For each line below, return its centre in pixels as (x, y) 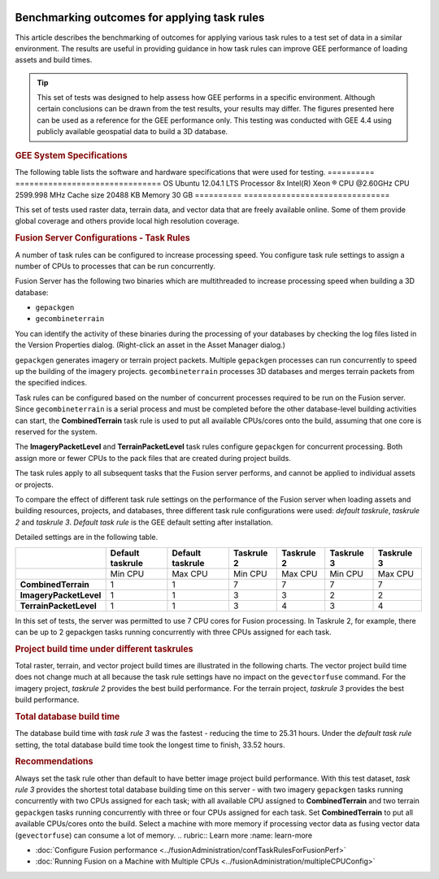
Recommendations (54, 762)
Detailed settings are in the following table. (87, 537)
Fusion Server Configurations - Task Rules (102, 238)
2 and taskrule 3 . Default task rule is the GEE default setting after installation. (144, 522)
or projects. (35, 485)
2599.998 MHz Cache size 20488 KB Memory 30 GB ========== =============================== (202, 194)
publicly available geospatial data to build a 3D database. (133, 132)
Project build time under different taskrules (104, 649)
